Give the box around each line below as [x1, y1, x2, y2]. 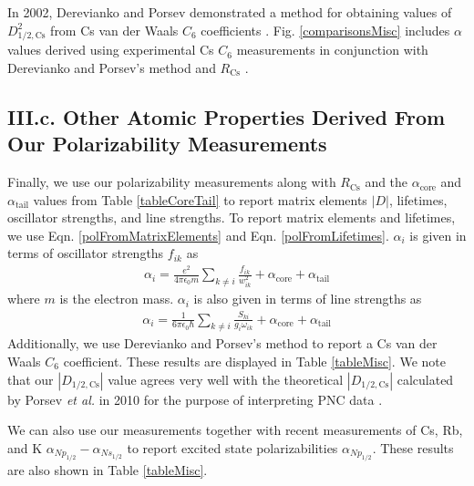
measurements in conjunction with [236, 40, 428, 59]
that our [7, 369, 54, 388]
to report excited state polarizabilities [127, 438, 338, 457]
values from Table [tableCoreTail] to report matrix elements [33, 190, 367, 209]
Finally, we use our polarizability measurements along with [7, 172, 336, 191]
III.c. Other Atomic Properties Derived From [7, 102, 446, 130]
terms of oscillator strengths [7, 243, 164, 263]
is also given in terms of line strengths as [193, 289, 422, 308]
